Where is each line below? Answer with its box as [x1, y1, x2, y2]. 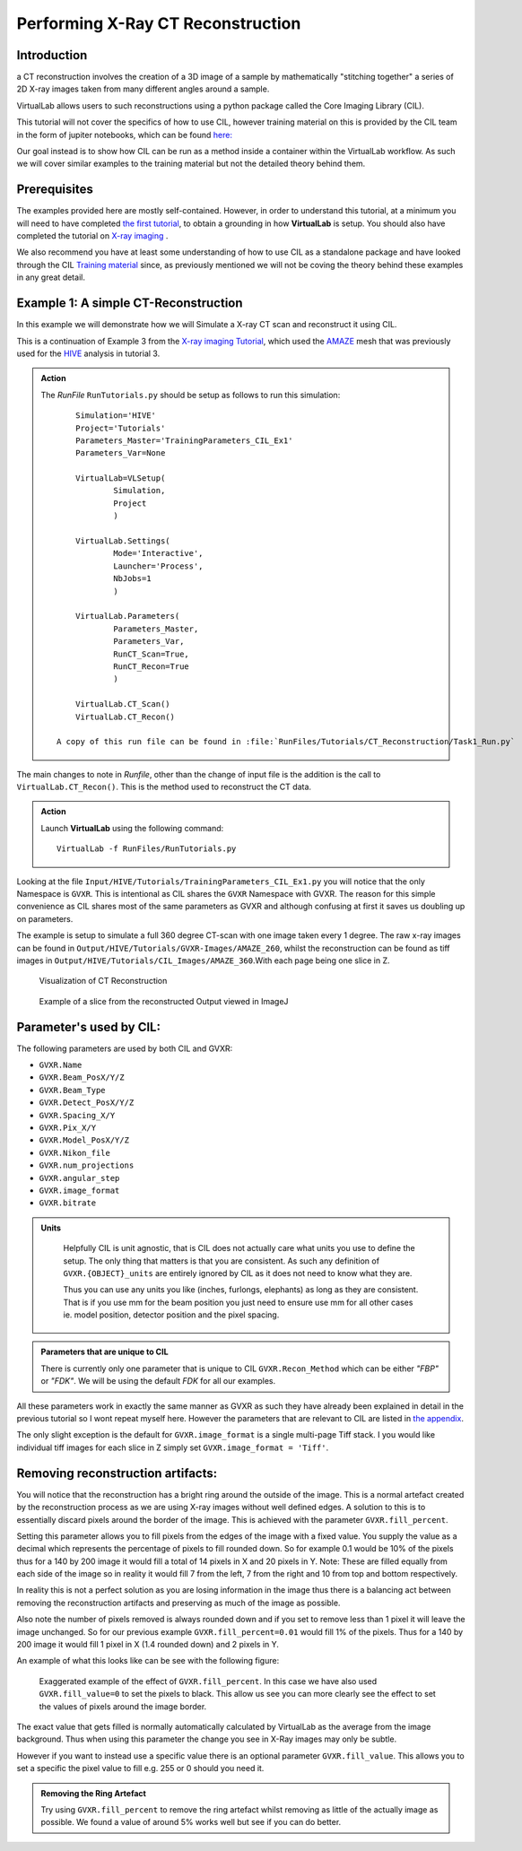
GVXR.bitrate [39, 1198, 97, 1208]
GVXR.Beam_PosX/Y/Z [39, 1073, 125, 1082]
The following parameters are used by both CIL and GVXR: [16, 1043, 233, 1054]
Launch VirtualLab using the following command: [40, 822, 224, 833]
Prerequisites [16, 182, 93, 197]
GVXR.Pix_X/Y [39, 1123, 97, 1133]
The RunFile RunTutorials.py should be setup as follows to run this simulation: [40, 389, 341, 400]
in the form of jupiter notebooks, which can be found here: [16, 129, 233, 140]
